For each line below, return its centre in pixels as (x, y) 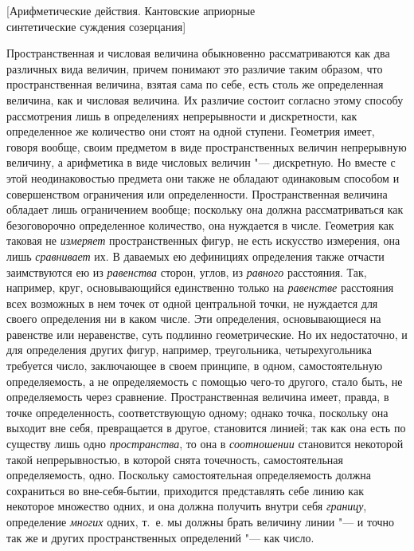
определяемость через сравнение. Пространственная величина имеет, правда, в (198, 397)
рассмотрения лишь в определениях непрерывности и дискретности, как (182, 115)
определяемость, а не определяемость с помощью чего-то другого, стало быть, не (205, 381)
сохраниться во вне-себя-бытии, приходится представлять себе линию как (185, 490)
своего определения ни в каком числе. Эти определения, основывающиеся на (194, 319)
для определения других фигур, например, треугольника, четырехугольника (189, 350)
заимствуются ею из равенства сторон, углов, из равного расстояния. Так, (187, 272)
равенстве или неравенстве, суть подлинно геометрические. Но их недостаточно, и (207, 334)
